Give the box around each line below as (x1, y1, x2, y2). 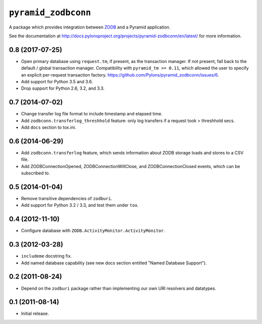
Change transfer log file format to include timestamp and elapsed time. (21, 111, 163, 117)
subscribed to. (21, 170, 50, 176)
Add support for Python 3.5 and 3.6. (21, 79, 93, 85)
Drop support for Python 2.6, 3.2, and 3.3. (21, 85, 105, 92)
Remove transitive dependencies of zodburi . (21, 196, 113, 201)
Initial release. (21, 310, 49, 317)
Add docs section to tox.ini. (21, 124, 76, 130)
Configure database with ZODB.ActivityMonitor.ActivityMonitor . (21, 228, 165, 233)
